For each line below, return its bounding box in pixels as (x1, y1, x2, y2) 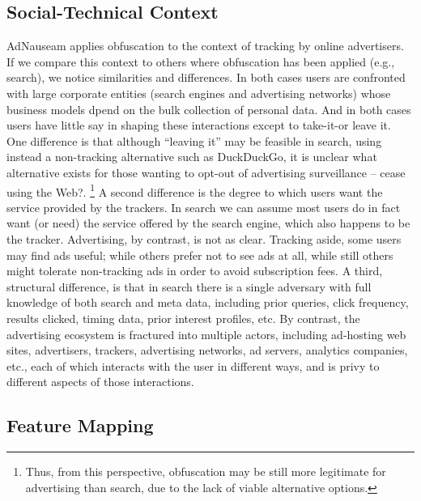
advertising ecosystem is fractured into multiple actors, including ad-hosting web (6, 325, 406, 342)
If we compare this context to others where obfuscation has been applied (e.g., (6, 53, 395, 70)
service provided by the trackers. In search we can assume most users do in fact (6, 198, 401, 215)
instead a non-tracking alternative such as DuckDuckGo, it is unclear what (6, 148, 377, 165)
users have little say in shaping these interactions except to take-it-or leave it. (6, 117, 391, 134)
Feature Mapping (6, 413, 154, 438)
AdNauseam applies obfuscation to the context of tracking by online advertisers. (6, 37, 404, 54)
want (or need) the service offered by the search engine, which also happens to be (6, 214, 410, 231)
